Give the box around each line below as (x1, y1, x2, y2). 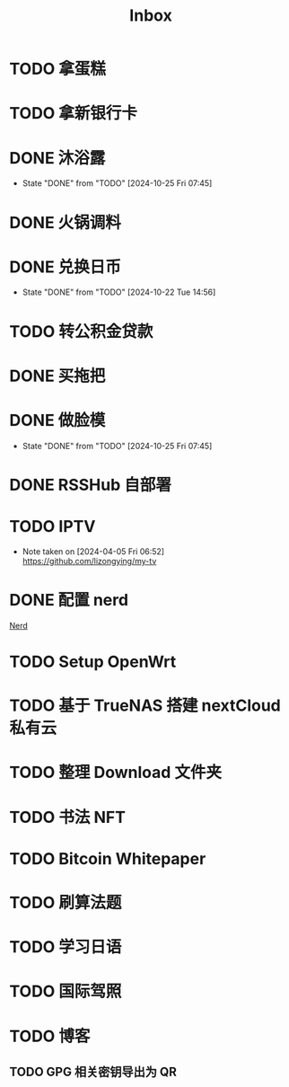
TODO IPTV (9, 517, 96, 537)
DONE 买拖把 (9, 366, 106, 386)
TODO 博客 (9, 1026, 91, 1047)
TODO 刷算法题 (9, 892, 122, 913)
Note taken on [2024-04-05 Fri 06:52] (22, 545, 164, 557)
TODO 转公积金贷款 (9, 321, 153, 341)
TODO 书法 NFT (9, 807, 126, 827)
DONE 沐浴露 (9, 147, 106, 168)
